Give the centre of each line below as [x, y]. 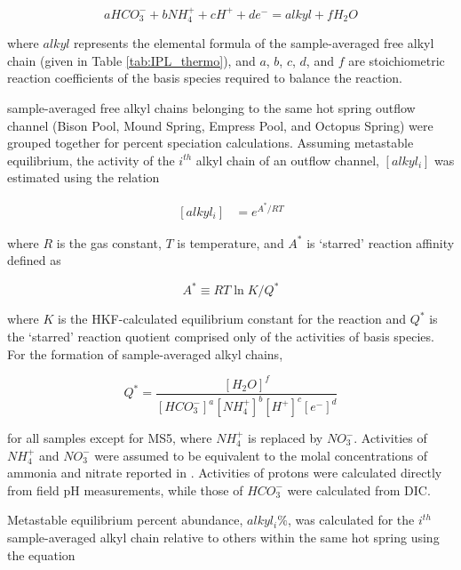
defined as [34, 260]
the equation [41, 554]
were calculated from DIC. [359, 490]
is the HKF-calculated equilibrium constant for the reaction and [232, 319]
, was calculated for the [351, 520]
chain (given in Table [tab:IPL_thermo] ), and [131, 60]
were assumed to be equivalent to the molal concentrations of [261, 455]
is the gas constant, [109, 242]
